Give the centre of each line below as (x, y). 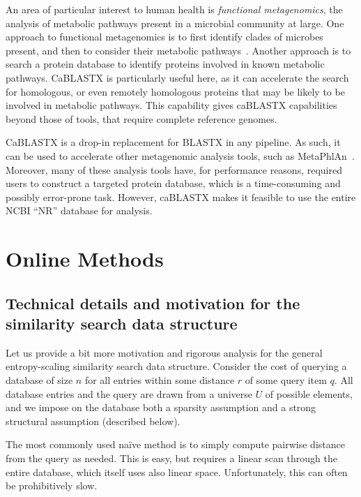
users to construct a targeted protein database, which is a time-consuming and (173, 183)
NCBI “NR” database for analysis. (79, 210)
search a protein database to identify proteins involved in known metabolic (165, 64)
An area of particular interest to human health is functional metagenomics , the (174, 9)
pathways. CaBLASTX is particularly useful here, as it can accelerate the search (177, 77)
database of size (39, 380)
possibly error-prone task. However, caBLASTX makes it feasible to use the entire (181, 196)
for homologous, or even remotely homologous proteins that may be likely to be (175, 91)
